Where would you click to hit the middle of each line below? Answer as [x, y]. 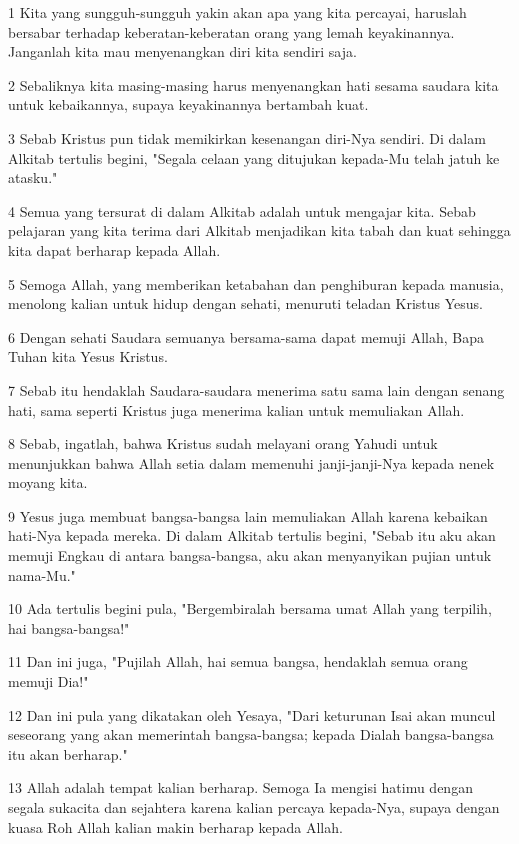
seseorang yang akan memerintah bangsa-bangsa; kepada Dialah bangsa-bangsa [251, 734]
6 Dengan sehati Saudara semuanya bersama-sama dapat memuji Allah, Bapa [246, 336]
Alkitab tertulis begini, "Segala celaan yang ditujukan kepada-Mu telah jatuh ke [254, 157]
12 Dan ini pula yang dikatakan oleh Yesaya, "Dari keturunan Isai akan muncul [252, 714]
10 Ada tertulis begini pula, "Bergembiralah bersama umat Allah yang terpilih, [250, 608]
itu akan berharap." [68, 753]
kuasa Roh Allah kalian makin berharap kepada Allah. [175, 826]
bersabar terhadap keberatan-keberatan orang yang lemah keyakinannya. [231, 31]
